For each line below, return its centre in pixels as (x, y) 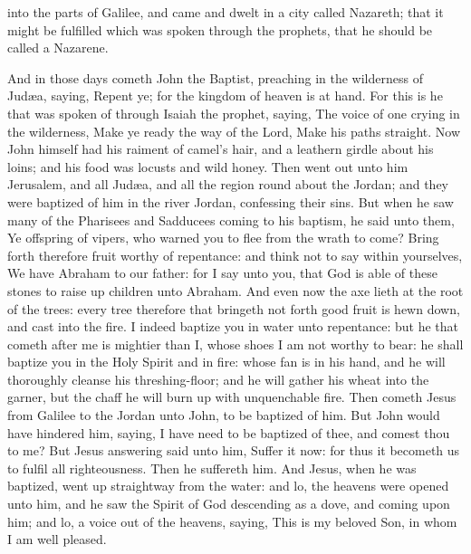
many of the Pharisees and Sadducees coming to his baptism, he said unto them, (231, 220)
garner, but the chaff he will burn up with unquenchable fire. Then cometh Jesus (232, 397)
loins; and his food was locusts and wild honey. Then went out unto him (208, 166)
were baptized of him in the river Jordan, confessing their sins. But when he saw (231, 201)
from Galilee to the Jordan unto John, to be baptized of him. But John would (224, 415)
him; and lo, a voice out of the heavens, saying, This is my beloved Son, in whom (232, 521)
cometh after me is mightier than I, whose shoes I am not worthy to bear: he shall (235, 344)
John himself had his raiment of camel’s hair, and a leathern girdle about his (221, 149)
